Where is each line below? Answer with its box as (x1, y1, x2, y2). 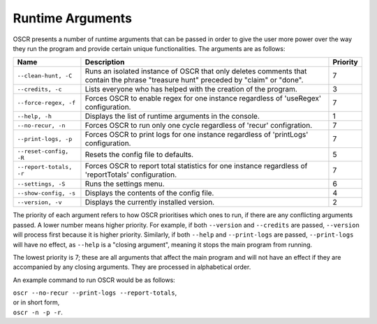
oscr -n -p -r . (13, 308, 63, 316)
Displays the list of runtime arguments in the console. (84, 112, 260, 121)
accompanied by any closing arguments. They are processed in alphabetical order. (13, 263, 251, 272)
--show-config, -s (17, 189, 76, 197)
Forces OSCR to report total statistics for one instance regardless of (84, 161, 308, 171)
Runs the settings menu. (84, 179, 165, 189)
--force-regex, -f (17, 98, 76, 106)
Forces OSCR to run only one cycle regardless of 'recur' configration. (84, 121, 313, 131)
